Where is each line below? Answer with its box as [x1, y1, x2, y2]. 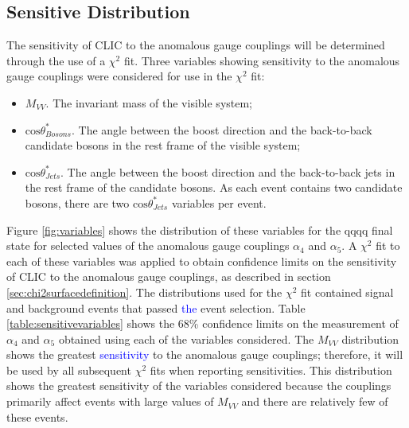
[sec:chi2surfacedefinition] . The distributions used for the [6, 283, 282, 300]
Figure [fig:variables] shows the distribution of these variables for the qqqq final [6, 221, 393, 238]
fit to [376, 237, 400, 254]
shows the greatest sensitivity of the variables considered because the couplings [6, 377, 391, 394]
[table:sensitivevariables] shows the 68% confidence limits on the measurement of [6, 315, 399, 332]
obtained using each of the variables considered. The [58, 330, 314, 347]
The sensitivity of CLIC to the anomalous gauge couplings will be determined [6, 37, 385, 53]
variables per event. [171, 194, 267, 211]
